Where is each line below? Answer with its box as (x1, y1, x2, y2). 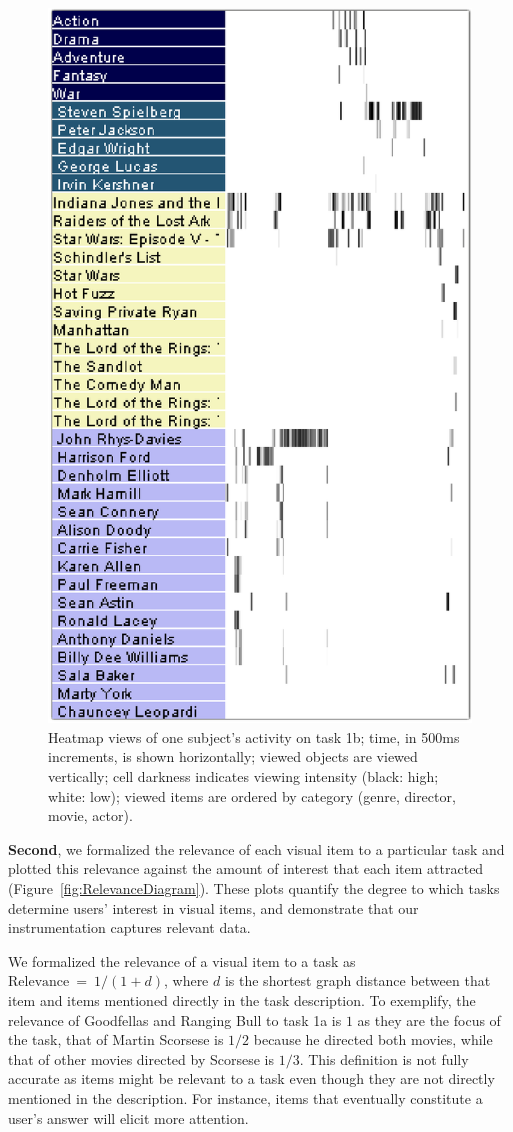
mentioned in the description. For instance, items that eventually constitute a (8, 1087, 483, 1108)
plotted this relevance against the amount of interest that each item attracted (8, 858, 484, 879)
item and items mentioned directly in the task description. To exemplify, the (8, 990, 476, 1010)
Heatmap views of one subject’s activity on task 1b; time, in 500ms (48, 726, 460, 747)
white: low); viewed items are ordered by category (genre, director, (48, 785, 456, 806)
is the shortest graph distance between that (224, 970, 491, 991)
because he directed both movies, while (253, 1029, 493, 1050)
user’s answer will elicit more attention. (8, 1107, 249, 1128)
